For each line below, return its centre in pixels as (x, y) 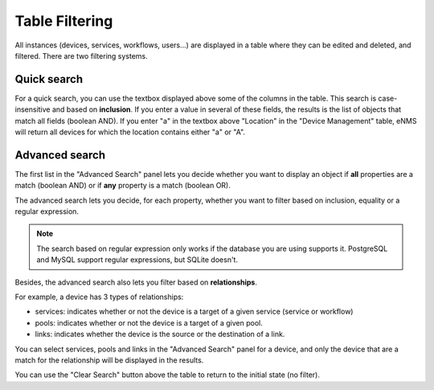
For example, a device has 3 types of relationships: (99, 297)
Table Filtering (64, 21)
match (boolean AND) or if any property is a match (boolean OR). (123, 186)
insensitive (33, 109)
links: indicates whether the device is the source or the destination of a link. (160, 335)
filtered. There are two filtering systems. (81, 55)
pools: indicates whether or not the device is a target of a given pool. (149, 322)
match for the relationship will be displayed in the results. (109, 360)
